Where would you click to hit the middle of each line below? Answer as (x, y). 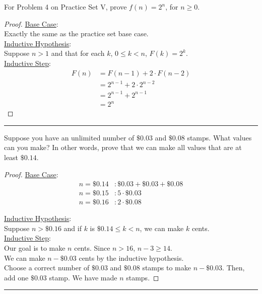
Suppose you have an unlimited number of (69, 137)
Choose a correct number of (47, 268)
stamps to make (167, 268)
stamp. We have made (83, 277)
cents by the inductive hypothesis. (131, 258)
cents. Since (92, 248)
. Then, (234, 268)
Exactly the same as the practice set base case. (76, 33)
